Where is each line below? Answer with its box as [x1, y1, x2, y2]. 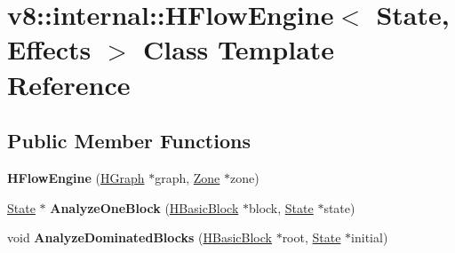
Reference [7, 66, 131, 102]
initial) [351, 228, 388, 247]
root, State [282, 228, 341, 247]
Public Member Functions [7, 127, 251, 154]
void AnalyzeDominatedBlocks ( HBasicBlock [7, 228, 272, 247]
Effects [7, 31, 92, 67]
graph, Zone [155, 168, 220, 186]
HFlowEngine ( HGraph [7, 168, 145, 186]
